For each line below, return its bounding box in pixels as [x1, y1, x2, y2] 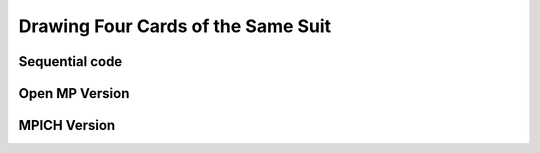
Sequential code [18, 53, 123, 70]
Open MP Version [18, 85, 130, 102]
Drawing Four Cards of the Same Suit [18, 15, 332, 37]
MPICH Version [18, 117, 116, 134]
